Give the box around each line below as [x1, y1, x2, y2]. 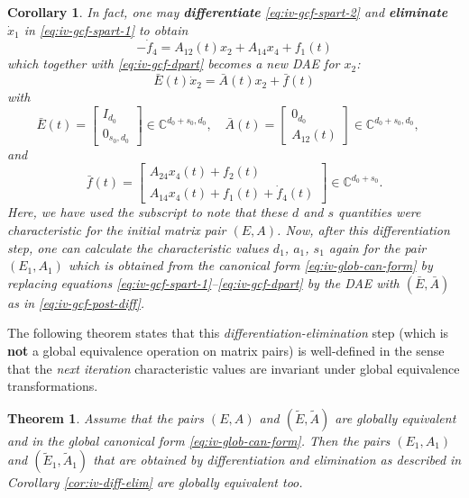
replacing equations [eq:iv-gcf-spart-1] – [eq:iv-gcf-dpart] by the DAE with [7, 273, 400, 292]
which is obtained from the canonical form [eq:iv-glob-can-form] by [68, 256, 433, 275]
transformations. [7, 376, 98, 395]
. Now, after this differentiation [277, 221, 450, 240]
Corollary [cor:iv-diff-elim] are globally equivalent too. [7, 473, 303, 492]
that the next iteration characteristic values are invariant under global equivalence [7, 358, 460, 377]
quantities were [338, 203, 421, 222]
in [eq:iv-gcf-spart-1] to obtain [23, 20, 189, 39]
